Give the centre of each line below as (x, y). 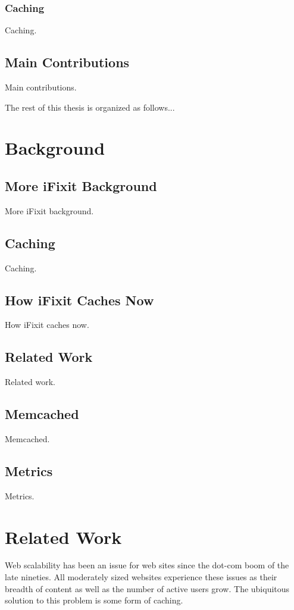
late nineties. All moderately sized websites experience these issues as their (141, 577)
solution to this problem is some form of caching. (94, 600)
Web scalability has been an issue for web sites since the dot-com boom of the (147, 565)
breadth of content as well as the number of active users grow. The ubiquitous (147, 588)
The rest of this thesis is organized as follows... (90, 107)
